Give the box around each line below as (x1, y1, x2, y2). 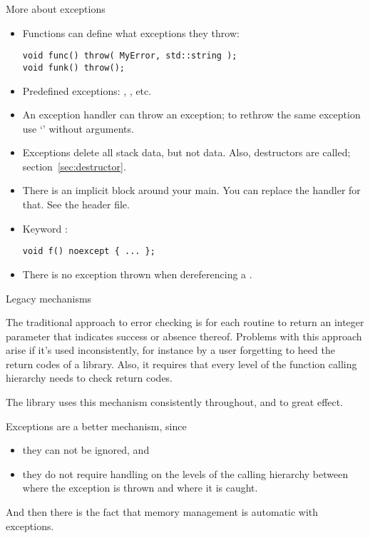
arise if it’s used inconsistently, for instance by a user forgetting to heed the (6, 342, 335, 357)
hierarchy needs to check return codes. (6, 370, 173, 385)
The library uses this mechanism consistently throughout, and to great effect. (6, 395, 344, 410)
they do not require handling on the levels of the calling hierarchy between (22, 466, 349, 481)
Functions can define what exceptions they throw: (22, 25, 240, 40)
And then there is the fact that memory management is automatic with (6, 504, 319, 519)
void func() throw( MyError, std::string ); (22, 51, 237, 61)
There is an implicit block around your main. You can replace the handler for (22, 183, 361, 198)
